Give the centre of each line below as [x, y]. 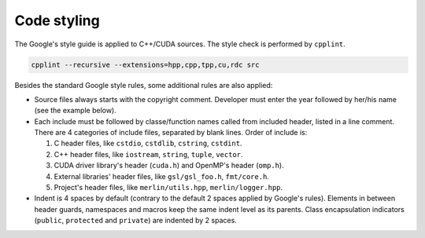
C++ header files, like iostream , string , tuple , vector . [148, 154]
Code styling [57, 20]
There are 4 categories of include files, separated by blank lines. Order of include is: [171, 133]
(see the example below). [76, 111]
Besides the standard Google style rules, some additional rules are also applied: [144, 85]
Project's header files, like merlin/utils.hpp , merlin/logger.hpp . [168, 188]
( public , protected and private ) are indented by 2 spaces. [136, 221]
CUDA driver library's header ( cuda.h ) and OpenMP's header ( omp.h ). [169, 166]
